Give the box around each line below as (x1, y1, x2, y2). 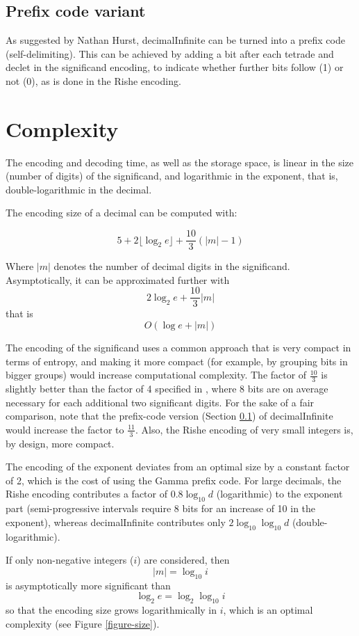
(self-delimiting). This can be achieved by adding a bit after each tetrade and (6, 46, 334, 61)
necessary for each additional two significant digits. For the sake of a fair (6, 395, 315, 409)
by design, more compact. (6, 436, 115, 450)
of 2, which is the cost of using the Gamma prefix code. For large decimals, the (6, 472, 342, 487)
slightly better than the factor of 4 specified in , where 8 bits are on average (6, 381, 328, 395)
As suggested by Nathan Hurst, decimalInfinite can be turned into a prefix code (6, 33, 345, 47)
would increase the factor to (6, 422, 124, 436)
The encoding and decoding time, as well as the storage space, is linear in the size (6, 154, 353, 169)
